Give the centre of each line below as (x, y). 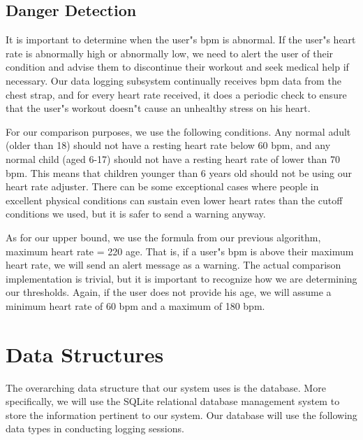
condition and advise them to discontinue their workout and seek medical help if (177, 67)
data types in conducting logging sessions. (95, 428)
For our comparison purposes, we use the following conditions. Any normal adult (178, 131)
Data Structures (85, 354)
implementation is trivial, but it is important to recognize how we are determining (181, 278)
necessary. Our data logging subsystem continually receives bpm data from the (173, 80)
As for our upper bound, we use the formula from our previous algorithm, (163, 237)
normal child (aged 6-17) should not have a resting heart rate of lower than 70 (173, 158)
